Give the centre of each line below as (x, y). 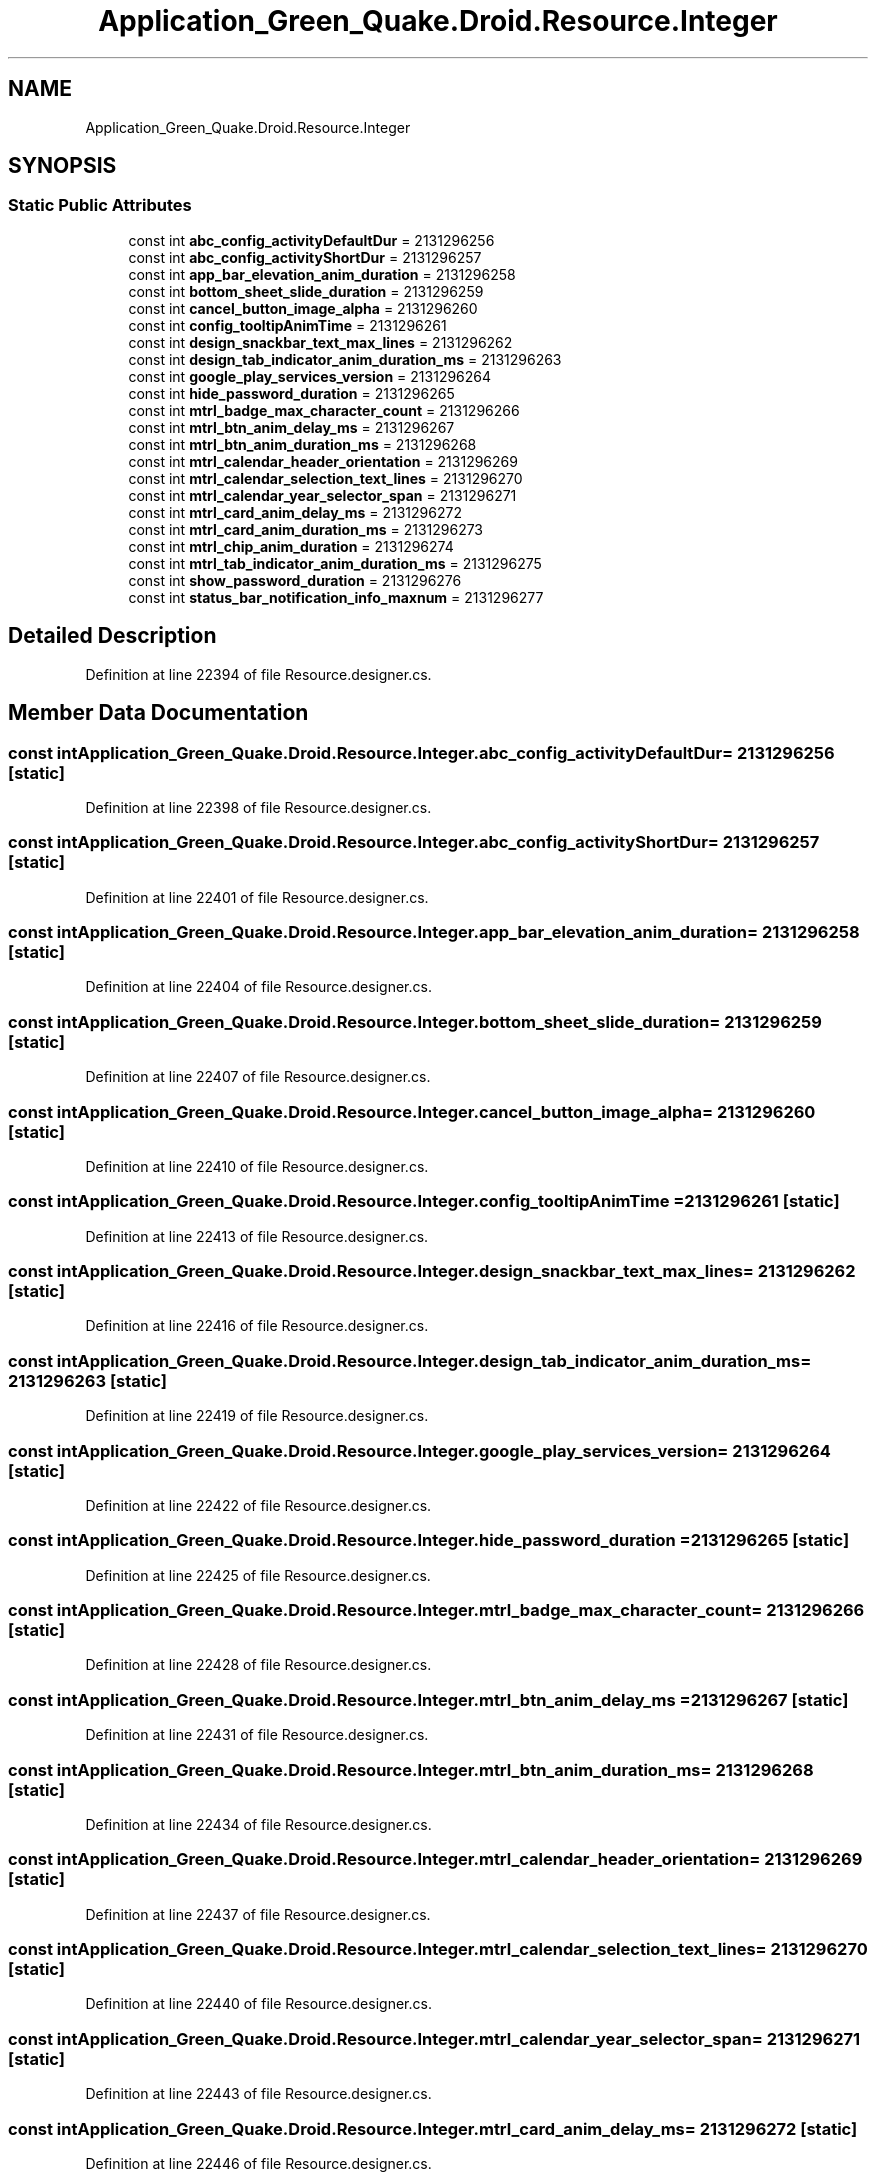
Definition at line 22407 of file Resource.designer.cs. (258, 1077)
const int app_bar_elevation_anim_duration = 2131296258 (322, 274)
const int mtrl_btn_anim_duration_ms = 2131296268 (302, 444)
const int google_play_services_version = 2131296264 (310, 376)
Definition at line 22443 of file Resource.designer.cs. (258, 2094)
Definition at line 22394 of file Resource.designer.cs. (258, 674)
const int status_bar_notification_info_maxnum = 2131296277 (336, 597)
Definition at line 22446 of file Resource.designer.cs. (258, 2163)
